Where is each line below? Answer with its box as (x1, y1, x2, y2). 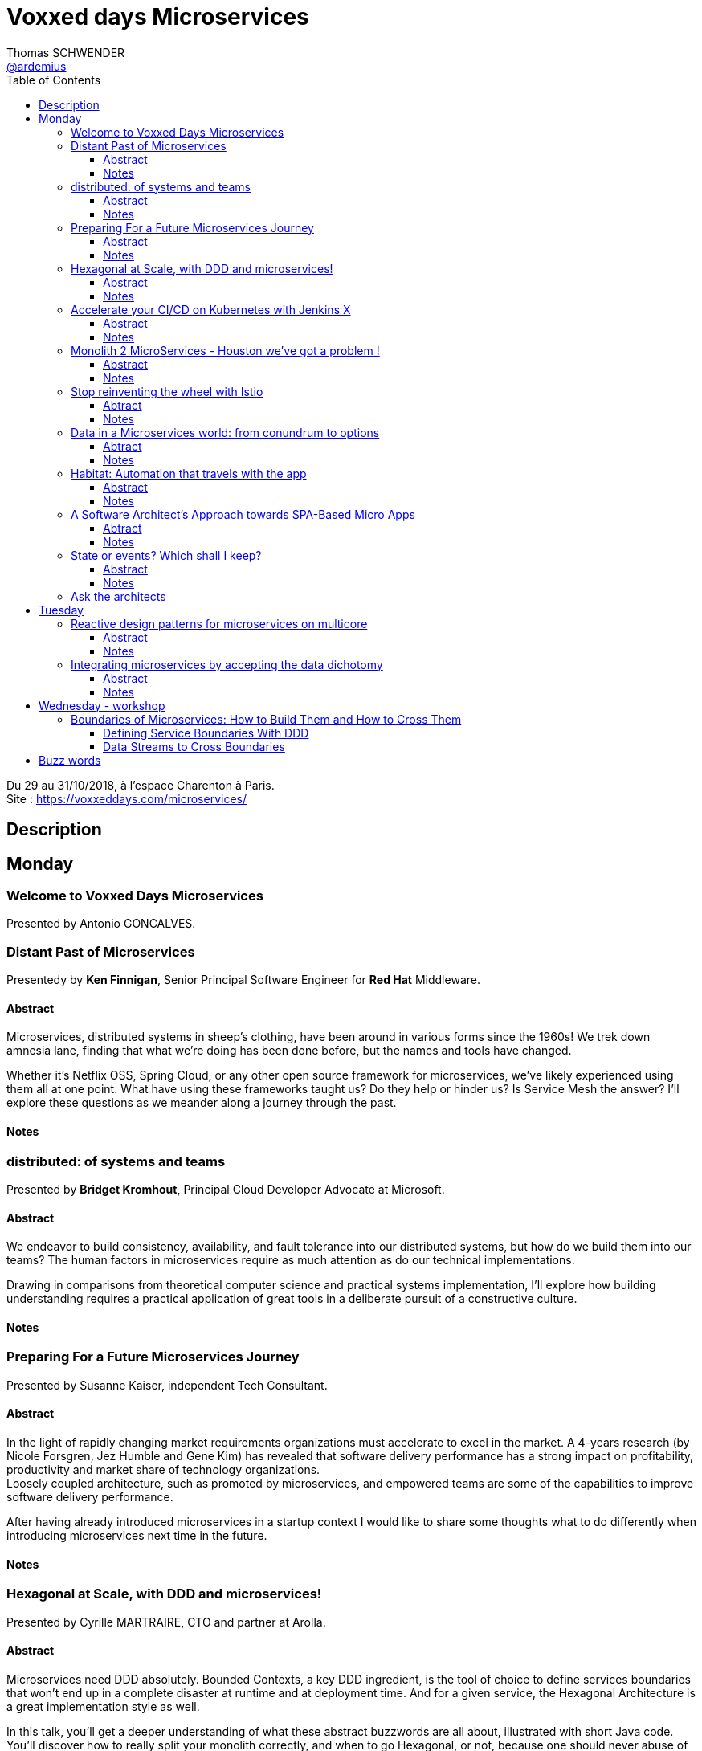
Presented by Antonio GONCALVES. (6, 916, 196, 931)
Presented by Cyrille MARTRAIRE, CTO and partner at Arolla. (6, 1614, 326, 1629)
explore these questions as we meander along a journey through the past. (6, 1096, 397, 1110)
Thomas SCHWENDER (6, 45, 125, 59)
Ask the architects (71, 589, 166, 603)
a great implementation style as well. (6, 1699, 200, 1713)
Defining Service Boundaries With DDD (103, 725, 309, 740)
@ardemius (6, 59, 67, 73)
